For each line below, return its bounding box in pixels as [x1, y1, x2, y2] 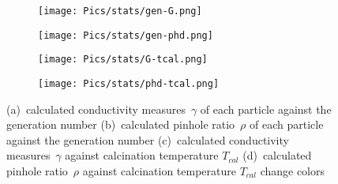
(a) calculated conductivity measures [6, 100, 186, 117]
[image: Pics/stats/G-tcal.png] [38, 54, 208, 66]
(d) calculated [242, 147, 312, 163]
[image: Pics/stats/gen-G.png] [38, 6, 202, 17]
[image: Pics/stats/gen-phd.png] [38, 29, 213, 41]
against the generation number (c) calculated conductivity [6, 131, 289, 148]
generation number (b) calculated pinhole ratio [6, 116, 235, 133]
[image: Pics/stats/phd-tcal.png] [38, 77, 220, 89]
